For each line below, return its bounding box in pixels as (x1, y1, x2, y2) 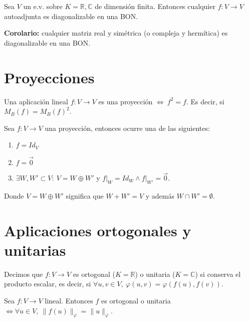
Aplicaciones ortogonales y (4, 220, 191, 240)
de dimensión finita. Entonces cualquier (95, 1, 215, 11)
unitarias (4, 239, 66, 260)
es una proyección (98, 96, 153, 106)
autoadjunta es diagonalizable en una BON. (4, 11, 138, 21)
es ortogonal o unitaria (101, 295, 171, 306)
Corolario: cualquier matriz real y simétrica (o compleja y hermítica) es (4, 28, 228, 38)
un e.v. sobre (23, 1, 63, 11)
